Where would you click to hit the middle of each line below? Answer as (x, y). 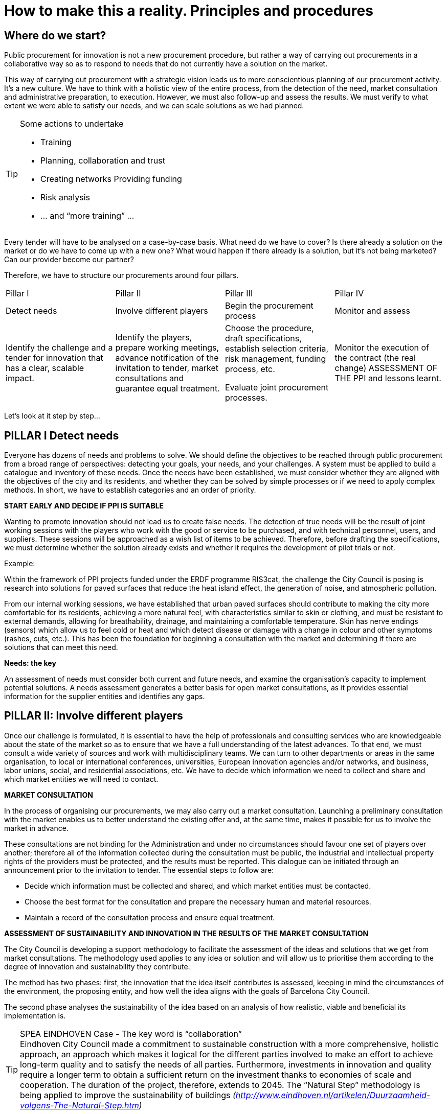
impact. (20, 378)
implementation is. (35, 1015)
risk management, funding (276, 359)
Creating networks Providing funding (111, 179)
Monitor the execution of (382, 348)
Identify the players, (153, 338)
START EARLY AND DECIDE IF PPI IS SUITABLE (84, 506)
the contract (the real (375, 358)
